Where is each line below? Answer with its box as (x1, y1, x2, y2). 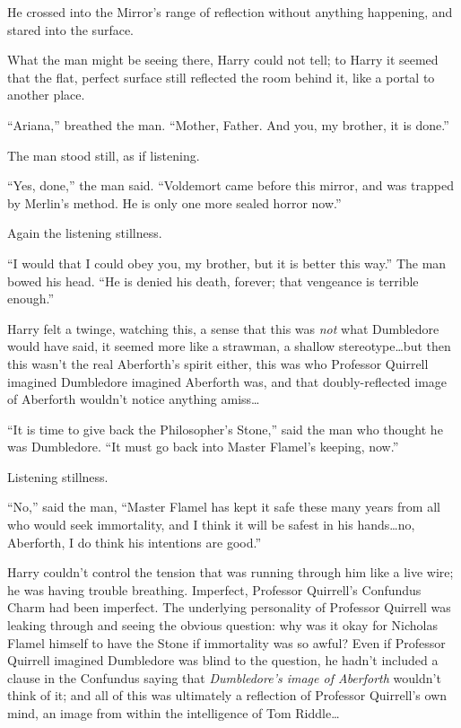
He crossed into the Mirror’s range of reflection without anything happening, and (7, 3, 453, 21)
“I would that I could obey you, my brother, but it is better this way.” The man (7, 253, 447, 272)
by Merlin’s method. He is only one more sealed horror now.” (7, 193, 342, 212)
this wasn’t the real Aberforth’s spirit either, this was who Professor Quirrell (7, 354, 429, 373)
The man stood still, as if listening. (7, 145, 200, 164)
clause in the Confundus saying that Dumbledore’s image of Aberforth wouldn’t (7, 668, 441, 687)
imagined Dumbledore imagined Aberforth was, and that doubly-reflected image (7, 372, 448, 390)
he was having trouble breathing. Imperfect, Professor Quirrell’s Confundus (7, 580, 422, 599)
